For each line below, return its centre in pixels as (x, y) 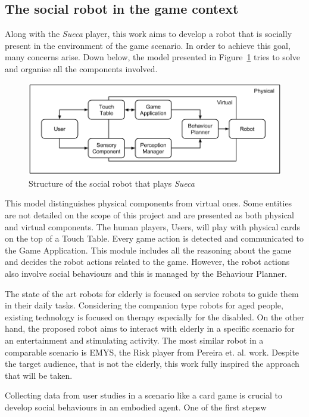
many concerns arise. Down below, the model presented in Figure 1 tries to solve (152, 57)
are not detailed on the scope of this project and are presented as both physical (149, 215)
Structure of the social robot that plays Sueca (112, 183)
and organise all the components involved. (81, 68)
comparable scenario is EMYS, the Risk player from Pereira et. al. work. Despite (152, 352)
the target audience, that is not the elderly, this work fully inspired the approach (152, 364)
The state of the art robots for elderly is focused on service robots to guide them (152, 293)
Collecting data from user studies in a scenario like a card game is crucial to (144, 395)
